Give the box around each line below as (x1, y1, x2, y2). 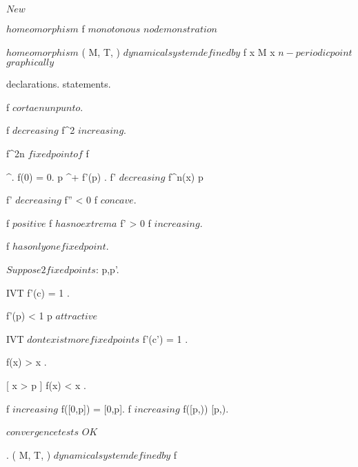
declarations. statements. (6, 77, 111, 91)
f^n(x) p (168, 169, 203, 183)
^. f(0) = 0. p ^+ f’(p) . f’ (6, 169, 117, 183)
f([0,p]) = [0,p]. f (61, 401, 131, 415)
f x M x (243, 44, 275, 59)
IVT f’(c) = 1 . (6, 285, 70, 299)
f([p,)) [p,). (183, 401, 229, 415)
